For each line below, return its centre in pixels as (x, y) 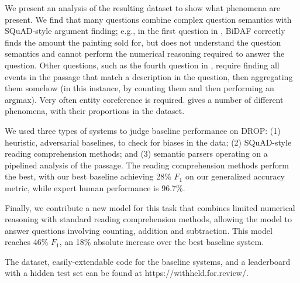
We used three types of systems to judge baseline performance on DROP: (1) (143, 130)
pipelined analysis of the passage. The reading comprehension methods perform (147, 165)
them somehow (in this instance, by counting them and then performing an (139, 88)
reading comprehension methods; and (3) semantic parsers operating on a (136, 153)
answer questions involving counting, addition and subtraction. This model (139, 230)
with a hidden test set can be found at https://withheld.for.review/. (127, 273)
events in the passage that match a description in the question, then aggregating (149, 76)
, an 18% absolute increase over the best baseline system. (162, 242)
